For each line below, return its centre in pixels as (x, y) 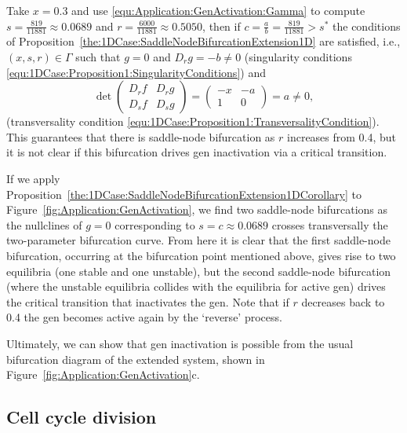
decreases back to (343, 301)
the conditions (367, 26)
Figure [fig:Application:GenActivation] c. (103, 374)
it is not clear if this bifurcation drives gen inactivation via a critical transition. (197, 152)
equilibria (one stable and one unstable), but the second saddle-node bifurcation (199, 271)
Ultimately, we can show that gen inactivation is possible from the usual (180, 343)
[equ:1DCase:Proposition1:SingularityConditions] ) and (136, 72)
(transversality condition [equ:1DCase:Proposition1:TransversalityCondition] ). (193, 121)
